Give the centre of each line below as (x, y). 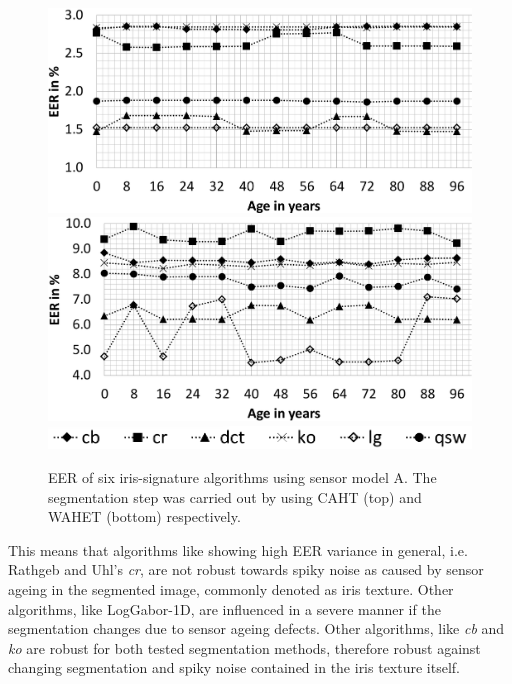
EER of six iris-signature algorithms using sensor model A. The (242, 477)
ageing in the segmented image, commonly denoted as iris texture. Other (231, 589)
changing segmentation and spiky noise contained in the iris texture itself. (234, 667)
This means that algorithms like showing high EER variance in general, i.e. (238, 549)
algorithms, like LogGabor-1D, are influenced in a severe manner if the (224, 608)
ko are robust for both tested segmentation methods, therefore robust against (244, 647)
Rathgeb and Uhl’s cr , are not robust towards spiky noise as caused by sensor (246, 569)
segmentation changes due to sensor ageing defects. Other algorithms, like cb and (256, 628)
